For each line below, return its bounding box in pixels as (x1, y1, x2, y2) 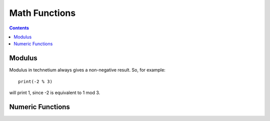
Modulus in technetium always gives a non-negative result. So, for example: (9, 67, 166, 73)
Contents (9, 25, 29, 31)
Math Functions (9, 7, 76, 18)
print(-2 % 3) (18, 79, 52, 84)
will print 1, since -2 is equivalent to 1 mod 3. (9, 90, 100, 96)
